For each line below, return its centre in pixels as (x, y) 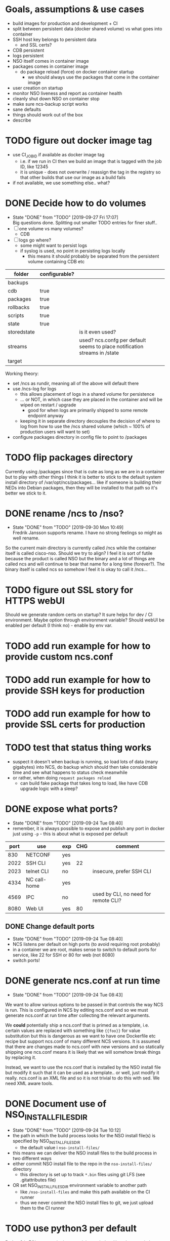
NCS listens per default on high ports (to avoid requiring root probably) (86, 944)
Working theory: (22, 374)
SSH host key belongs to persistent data (54, 39)
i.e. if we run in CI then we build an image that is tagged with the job (91, 161)
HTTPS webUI (35, 601)
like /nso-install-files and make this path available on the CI (85, 1192)
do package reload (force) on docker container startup (77, 71)
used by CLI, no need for (122, 894)
